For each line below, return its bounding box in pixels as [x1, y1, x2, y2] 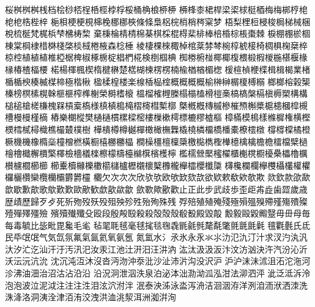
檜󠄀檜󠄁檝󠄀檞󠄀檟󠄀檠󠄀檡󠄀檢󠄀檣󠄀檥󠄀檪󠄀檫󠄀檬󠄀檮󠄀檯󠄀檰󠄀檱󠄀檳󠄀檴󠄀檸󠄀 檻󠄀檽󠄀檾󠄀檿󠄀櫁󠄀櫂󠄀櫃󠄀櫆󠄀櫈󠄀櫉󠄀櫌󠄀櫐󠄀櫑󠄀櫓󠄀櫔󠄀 [5, 147, 308, 160]
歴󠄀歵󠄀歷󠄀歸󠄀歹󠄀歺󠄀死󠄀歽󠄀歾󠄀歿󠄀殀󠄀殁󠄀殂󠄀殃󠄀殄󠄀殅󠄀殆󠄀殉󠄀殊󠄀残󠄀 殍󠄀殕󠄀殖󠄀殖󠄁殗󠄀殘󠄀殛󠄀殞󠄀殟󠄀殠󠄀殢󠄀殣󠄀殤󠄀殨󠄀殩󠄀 [5, 194, 308, 207]
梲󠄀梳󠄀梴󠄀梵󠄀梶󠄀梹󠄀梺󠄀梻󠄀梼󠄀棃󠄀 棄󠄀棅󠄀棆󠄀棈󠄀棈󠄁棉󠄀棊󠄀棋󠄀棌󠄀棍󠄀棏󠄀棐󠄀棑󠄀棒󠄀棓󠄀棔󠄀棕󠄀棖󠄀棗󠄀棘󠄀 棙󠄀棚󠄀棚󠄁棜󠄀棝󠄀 [5, 27, 311, 40]
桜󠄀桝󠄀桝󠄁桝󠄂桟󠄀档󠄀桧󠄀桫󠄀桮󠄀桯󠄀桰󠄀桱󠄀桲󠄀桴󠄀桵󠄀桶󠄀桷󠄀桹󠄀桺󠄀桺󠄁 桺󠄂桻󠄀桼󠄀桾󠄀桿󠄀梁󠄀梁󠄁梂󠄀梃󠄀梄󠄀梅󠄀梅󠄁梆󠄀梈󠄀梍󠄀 [5, 3, 308, 15]
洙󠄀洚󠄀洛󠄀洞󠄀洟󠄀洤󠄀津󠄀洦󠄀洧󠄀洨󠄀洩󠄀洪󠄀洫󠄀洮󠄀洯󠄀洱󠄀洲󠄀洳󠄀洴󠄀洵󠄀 [5, 290, 176, 303]
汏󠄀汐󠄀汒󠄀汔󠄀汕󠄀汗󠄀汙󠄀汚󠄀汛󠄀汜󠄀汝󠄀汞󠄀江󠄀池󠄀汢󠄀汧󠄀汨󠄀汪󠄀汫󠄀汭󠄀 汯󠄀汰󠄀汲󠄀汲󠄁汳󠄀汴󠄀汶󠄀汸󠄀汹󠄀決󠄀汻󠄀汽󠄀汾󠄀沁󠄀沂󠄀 [5, 242, 308, 255]
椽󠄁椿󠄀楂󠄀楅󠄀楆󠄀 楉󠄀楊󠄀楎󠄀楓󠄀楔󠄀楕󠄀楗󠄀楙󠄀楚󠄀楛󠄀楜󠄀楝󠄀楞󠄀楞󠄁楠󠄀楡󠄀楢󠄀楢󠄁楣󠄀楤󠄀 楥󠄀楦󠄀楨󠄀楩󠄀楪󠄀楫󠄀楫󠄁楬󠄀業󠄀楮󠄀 [5, 62, 311, 75]
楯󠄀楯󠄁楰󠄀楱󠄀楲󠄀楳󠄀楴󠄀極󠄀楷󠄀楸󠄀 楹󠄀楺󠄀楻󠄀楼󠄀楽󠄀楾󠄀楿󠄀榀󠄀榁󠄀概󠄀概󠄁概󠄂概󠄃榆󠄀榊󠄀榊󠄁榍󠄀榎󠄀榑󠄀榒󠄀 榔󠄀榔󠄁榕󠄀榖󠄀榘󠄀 [5, 75, 311, 87]
